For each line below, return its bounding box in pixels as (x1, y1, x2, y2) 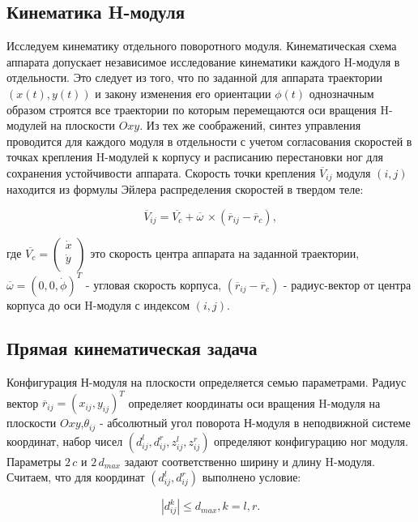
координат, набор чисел (6, 432, 123, 449)
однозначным (309, 84, 374, 101)
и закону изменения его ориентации (95, 84, 271, 101)
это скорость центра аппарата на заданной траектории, (90, 245, 360, 261)
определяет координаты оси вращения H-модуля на (128, 394, 381, 411)
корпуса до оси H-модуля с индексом (6, 296, 190, 313)
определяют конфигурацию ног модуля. (214, 432, 408, 449)
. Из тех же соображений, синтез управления (139, 117, 361, 134)
